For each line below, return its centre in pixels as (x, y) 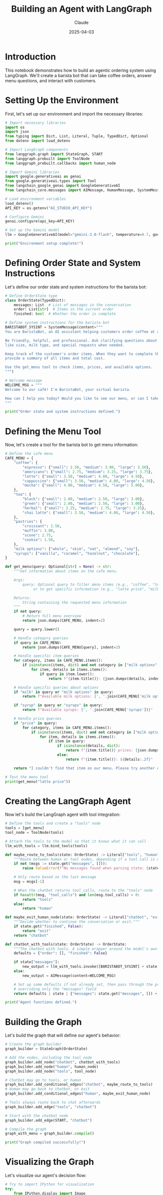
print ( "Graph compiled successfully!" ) (45, 1142)
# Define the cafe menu (29, 454)
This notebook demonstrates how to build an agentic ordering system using (81, 70)
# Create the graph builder (33, 1044)
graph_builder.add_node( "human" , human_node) (52, 1067)
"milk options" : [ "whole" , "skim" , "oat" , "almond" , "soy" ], (77, 549)
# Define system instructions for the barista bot (57, 323)
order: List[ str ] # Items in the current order (64, 309)
